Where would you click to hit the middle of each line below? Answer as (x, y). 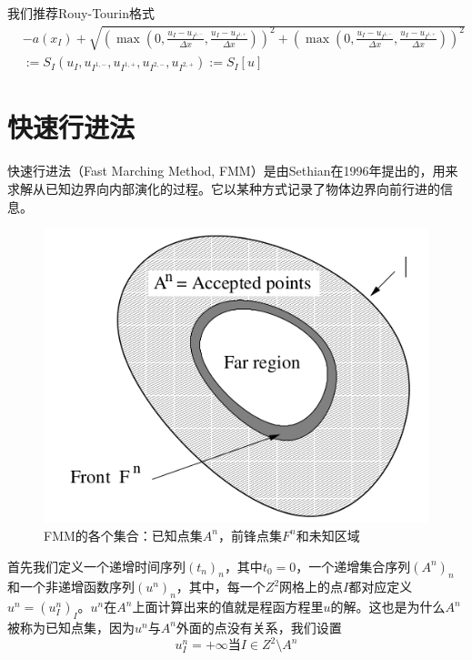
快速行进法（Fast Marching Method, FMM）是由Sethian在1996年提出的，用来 (233, 171)
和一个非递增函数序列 (71, 587)
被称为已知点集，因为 (71, 627)
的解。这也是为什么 (388, 607)
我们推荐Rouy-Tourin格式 (81, 13)
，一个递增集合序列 (353, 566)
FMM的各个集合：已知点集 (123, 535)
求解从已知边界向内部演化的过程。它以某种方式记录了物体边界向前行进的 (224, 188)
